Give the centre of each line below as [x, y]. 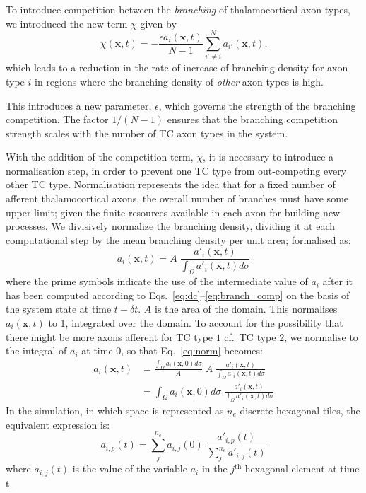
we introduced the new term [67, 23]
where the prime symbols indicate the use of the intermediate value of [157, 281]
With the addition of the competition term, [100, 157]
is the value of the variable [130, 469]
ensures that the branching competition [253, 119]
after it [338, 281]
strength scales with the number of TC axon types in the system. [147, 133]
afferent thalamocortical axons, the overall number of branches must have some [177, 198]
